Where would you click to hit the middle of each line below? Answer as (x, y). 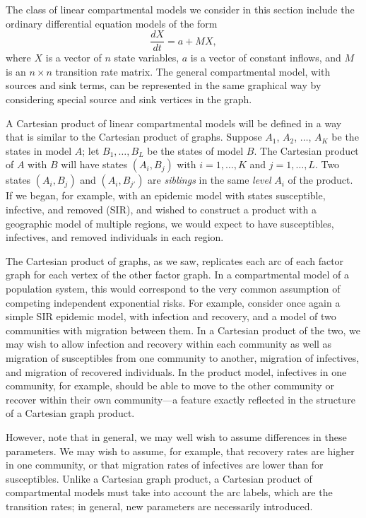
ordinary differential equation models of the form (112, 23)
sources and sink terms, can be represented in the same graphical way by (164, 85)
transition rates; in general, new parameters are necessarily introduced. (159, 506)
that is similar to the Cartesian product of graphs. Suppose (134, 137)
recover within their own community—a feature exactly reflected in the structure (181, 399)
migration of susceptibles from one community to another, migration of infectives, (183, 357)
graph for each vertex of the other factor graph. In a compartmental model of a (177, 275)
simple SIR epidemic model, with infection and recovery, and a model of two (171, 316)
